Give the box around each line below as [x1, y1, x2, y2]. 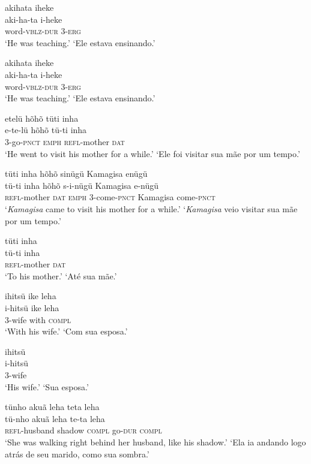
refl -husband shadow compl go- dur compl [5, 424, 162, 436]
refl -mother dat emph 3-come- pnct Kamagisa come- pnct [5, 191, 216, 203]
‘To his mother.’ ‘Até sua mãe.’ [5, 269, 117, 282]
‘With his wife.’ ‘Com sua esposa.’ [5, 325, 128, 338]
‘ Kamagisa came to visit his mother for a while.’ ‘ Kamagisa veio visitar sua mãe [5, 202, 298, 215]
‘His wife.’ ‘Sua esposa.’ [5, 380, 89, 393]
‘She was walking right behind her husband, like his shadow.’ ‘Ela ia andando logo [5, 436, 306, 448]
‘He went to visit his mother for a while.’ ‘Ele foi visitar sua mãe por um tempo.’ [5, 147, 300, 159]
